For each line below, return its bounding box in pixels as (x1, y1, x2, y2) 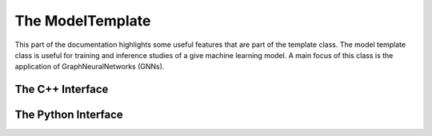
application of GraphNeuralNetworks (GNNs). (14, 62, 165, 72)
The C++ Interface (14, 83, 109, 96)
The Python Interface (14, 108, 123, 122)
